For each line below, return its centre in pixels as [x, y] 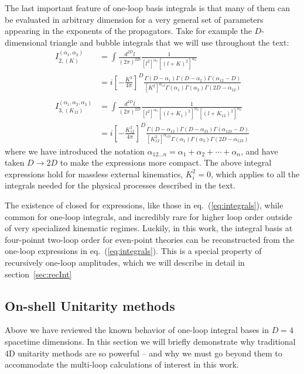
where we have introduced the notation [75, 151]
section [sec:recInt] [38, 274]
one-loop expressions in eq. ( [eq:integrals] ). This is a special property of [133, 251]
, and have [259, 151]
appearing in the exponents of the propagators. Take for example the [128, 31]
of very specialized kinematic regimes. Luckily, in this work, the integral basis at [149, 228]
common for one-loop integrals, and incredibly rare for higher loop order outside [148, 216]
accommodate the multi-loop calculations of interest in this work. [122, 364]
